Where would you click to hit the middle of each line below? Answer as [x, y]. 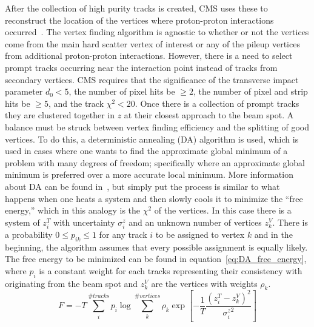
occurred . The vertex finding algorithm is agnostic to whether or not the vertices [157, 32]
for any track [123, 234]
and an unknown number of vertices [195, 222]
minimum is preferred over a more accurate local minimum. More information [149, 174]
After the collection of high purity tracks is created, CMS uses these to [136, 8]
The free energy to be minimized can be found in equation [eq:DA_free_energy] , [156, 259]
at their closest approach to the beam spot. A [209, 115]
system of [22, 222]
